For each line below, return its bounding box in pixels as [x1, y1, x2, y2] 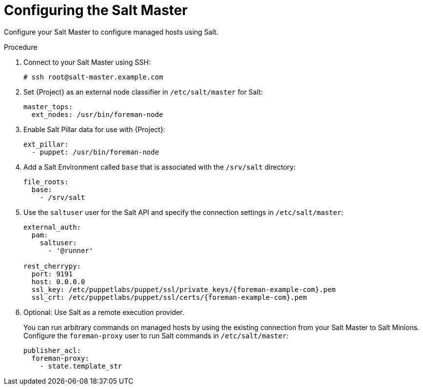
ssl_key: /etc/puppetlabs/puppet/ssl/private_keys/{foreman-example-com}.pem [31, 285, 336, 293]
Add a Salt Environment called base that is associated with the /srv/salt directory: [23, 162, 296, 171]
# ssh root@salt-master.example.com [23, 73, 163, 81]
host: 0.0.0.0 [31, 277, 85, 286]
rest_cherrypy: [23, 262, 81, 270]
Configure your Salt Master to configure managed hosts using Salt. [4, 27, 218, 36]
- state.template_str [39, 362, 122, 370]
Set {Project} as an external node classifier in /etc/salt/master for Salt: [23, 87, 263, 96]
